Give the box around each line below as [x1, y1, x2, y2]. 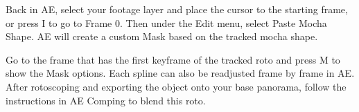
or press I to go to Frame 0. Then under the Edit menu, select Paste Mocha [6, 15, 327, 30]
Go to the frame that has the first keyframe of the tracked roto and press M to [6, 52, 340, 66]
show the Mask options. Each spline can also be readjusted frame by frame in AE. [6, 66, 355, 80]
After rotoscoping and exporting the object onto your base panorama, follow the [6, 79, 347, 93]
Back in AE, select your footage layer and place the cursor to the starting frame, [6, 2, 348, 16]
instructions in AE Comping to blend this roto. [6, 93, 206, 107]
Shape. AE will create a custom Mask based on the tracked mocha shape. [6, 29, 318, 44]
